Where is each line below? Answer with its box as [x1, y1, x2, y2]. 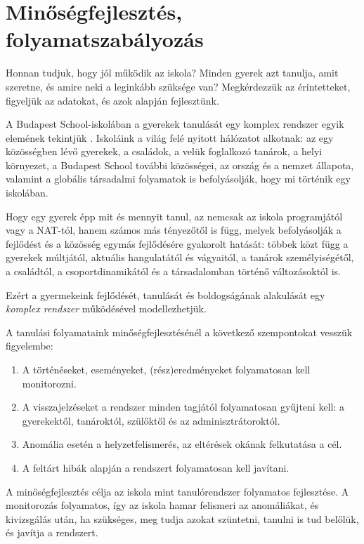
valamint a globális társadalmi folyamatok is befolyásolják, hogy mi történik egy [6, 171, 351, 186]
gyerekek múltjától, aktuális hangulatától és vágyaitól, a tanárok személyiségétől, [6, 250, 354, 265]
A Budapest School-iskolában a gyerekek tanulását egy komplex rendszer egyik [6, 117, 344, 131]
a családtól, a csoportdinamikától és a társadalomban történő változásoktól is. [6, 264, 341, 279]
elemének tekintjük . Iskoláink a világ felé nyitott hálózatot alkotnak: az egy [6, 130, 334, 145]
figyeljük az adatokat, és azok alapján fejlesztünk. [6, 93, 219, 107]
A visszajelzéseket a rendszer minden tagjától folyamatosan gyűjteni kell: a [22, 399, 344, 414]
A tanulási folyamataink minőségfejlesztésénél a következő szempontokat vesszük [6, 324, 353, 339]
